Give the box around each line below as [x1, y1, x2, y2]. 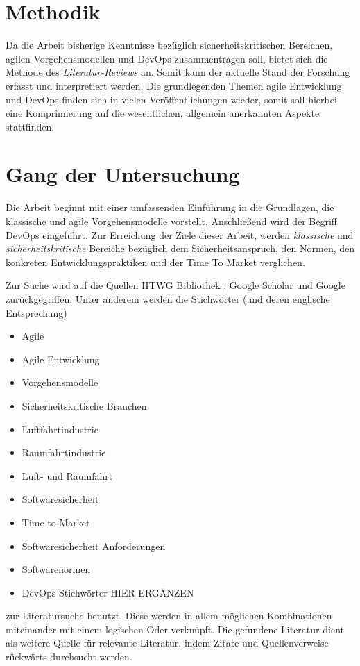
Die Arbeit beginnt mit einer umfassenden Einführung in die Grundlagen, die [6, 200, 334, 215]
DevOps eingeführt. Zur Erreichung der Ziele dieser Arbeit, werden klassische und [6, 227, 354, 242]
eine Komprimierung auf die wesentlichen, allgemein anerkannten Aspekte [6, 106, 320, 120]
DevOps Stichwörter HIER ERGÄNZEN [22, 585, 194, 599]
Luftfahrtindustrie [22, 422, 98, 436]
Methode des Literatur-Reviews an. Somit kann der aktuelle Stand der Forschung [6, 65, 350, 79]
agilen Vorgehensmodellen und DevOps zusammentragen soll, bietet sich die [6, 51, 328, 65]
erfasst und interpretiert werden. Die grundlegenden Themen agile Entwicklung [6, 78, 342, 92]
